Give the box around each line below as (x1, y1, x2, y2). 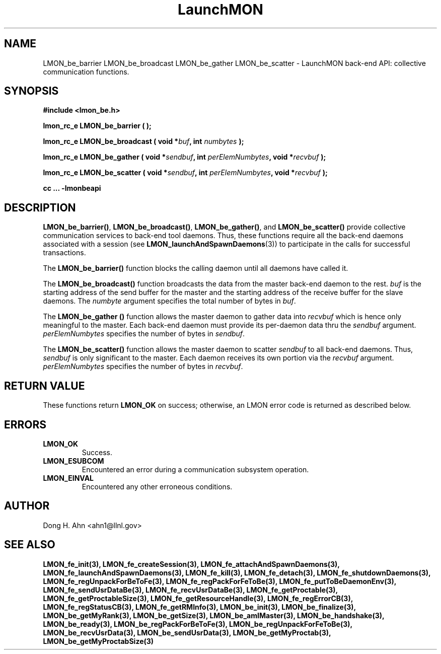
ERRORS (4, 418, 47, 431)
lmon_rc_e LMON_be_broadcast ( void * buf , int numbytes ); (43, 137, 244, 146)
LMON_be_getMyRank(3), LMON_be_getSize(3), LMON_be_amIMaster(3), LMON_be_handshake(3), (43, 611, 385, 620)
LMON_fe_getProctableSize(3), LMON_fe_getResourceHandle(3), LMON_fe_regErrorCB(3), (43, 594, 353, 603)
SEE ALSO (4, 538, 55, 551)
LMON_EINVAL (43, 473, 94, 482)
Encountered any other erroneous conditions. (82, 482, 233, 491)
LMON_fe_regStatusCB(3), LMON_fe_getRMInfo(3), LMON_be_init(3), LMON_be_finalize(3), (43, 602, 356, 611)
